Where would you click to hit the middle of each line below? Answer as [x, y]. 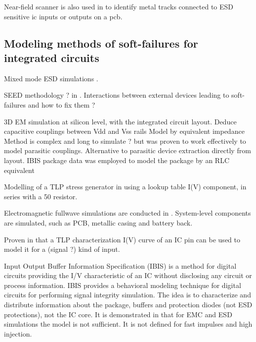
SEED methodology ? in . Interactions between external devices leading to [117, 95]
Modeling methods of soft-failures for [101, 43]
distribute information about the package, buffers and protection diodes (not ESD [128, 305]
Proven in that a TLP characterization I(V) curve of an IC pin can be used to [122, 239]
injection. [18, 333]
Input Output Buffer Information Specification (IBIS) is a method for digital [120, 265]
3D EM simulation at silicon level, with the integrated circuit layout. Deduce [120, 121]
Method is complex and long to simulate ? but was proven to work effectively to [125, 141]
